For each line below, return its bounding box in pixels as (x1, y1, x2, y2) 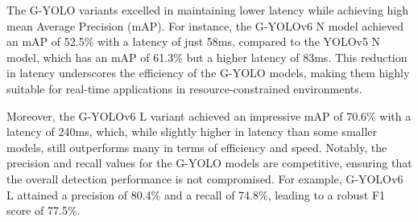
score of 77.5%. (6, 202, 81, 219)
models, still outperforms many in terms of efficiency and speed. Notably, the (6, 138, 387, 155)
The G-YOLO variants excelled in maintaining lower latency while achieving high (6, 2, 408, 18)
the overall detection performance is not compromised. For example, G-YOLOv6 (6, 170, 404, 187)
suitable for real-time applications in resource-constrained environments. (6, 80, 362, 97)
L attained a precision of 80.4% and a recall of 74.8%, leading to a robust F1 (6, 186, 386, 203)
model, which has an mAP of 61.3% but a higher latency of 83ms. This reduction (6, 48, 408, 65)
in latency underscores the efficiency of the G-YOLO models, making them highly (6, 64, 410, 81)
